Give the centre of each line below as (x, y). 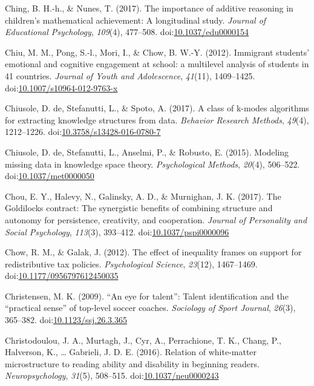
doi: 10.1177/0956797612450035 (62, 276)
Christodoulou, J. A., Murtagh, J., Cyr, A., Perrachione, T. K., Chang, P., (143, 340)
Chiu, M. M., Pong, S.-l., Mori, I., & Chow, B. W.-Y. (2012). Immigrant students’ (157, 52)
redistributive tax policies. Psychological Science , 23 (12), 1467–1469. (131, 263)
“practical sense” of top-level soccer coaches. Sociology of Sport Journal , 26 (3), (150, 308)
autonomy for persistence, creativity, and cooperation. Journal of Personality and (156, 219)
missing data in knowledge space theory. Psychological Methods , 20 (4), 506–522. (152, 164)
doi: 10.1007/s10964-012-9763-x (61, 87)
